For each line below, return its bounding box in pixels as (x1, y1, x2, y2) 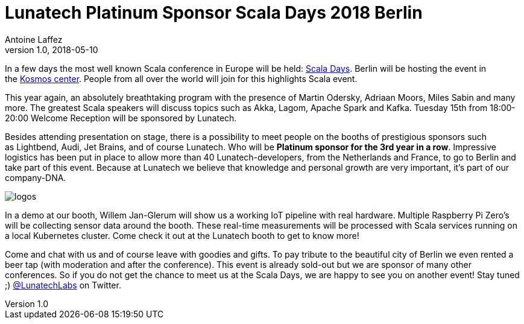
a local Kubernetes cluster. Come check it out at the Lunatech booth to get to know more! (5, 230, 359, 241)
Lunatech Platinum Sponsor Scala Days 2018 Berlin (5, 2, 423, 23)
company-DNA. (5, 172, 66, 183)
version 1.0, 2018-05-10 (5, 44, 98, 55)
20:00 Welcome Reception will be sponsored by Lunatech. (5, 112, 237, 123)
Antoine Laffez (5, 34, 63, 45)
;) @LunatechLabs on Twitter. (5, 279, 121, 290)
